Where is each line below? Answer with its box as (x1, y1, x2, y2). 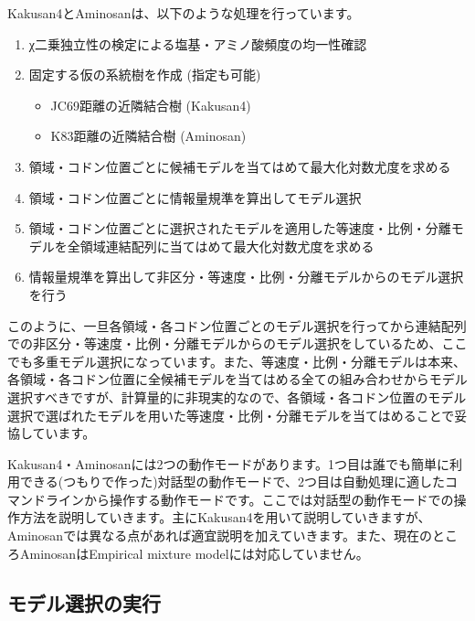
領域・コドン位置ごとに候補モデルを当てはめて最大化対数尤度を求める (28, 156, 451, 176)
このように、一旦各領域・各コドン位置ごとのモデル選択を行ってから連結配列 (7, 316, 467, 335)
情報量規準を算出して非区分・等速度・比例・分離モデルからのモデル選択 (28, 267, 464, 286)
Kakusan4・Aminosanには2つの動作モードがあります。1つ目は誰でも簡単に (7, 454, 450, 473)
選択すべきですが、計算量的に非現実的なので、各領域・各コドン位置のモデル (7, 387, 467, 406)
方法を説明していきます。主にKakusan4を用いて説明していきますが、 (19, 508, 431, 527)
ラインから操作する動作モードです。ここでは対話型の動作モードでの (45, 489, 454, 509)
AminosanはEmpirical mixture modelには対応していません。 (19, 543, 369, 562)
